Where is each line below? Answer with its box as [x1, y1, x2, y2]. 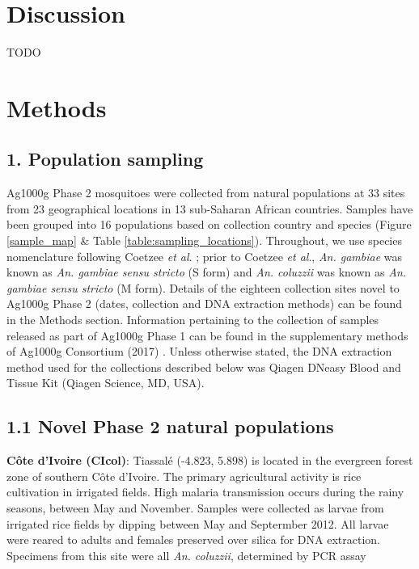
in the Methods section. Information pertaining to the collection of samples [6, 311, 379, 328]
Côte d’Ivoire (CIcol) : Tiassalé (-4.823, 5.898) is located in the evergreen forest [6, 452, 413, 469]
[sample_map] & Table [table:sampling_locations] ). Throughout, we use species [6, 232, 402, 249]
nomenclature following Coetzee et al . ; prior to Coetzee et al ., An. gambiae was [6, 247, 403, 264]
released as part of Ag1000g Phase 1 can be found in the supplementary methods [6, 327, 408, 344]
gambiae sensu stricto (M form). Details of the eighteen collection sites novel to [6, 279, 400, 296]
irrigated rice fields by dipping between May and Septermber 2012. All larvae [6, 515, 389, 532]
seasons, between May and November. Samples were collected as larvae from [6, 499, 384, 516]
